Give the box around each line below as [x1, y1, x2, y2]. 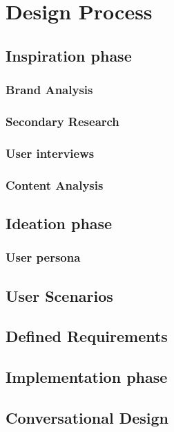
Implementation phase [6, 366, 168, 388]
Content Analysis [6, 176, 104, 193]
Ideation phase [6, 212, 113, 233]
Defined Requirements [6, 325, 168, 347]
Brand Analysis [6, 81, 93, 98]
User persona [6, 249, 81, 266]
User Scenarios [6, 285, 113, 306]
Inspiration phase [6, 44, 132, 66]
